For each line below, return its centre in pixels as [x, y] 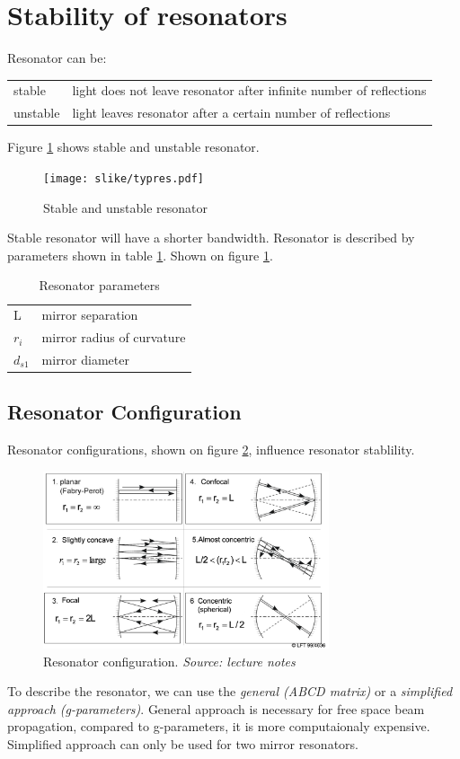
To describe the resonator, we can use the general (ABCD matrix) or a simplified [230, 691]
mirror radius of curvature [114, 337]
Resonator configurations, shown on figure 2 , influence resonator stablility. [211, 450]
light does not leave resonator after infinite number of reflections [249, 90]
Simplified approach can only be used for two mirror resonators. [183, 744]
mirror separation [90, 315]
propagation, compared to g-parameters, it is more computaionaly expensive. [219, 726]
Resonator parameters [99, 285]
